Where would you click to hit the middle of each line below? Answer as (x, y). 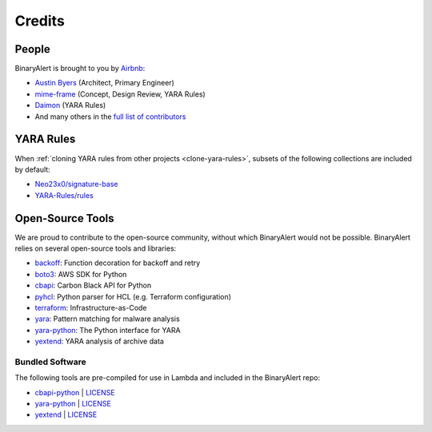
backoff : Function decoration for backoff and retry (118, 263)
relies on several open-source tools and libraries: (96, 248)
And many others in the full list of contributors (110, 117)
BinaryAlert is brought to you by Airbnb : (80, 69)
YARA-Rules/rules (64, 195)
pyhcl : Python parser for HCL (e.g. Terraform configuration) (133, 296)
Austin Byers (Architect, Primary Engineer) (105, 83)
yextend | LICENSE (66, 414)
